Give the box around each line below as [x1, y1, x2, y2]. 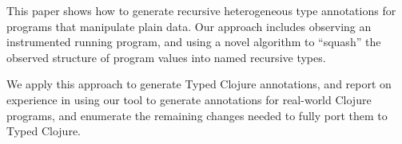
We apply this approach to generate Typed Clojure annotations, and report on [6, 76, 392, 92]
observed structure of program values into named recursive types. [6, 49, 326, 65]
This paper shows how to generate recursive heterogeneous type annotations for [6, 2, 396, 18]
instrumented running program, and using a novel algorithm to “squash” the [6, 33, 381, 50]
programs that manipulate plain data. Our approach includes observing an [6, 18, 372, 34]
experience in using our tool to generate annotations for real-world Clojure [6, 91, 372, 107]
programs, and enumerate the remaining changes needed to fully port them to [6, 107, 388, 123]
